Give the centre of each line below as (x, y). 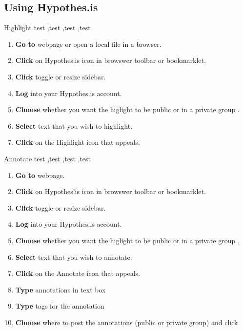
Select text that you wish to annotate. (74, 257)
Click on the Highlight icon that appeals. (78, 142)
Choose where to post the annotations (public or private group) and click (127, 322)
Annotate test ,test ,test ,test (48, 158)
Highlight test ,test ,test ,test (47, 28)
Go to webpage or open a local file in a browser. (88, 44)
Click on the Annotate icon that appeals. (78, 273)
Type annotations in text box (61, 289)
